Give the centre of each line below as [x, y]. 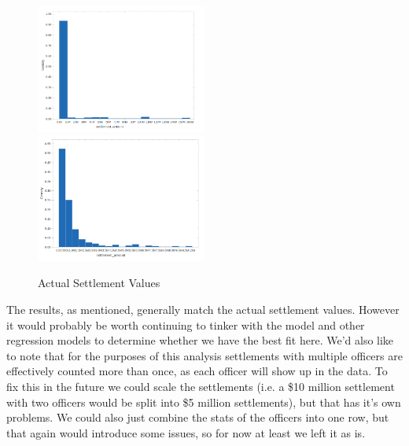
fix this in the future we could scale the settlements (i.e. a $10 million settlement [201, 387]
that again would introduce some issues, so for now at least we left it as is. [186, 432]
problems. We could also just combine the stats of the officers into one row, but [198, 417]
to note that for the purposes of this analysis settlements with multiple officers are [204, 355]
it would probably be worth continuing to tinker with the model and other [186, 324]
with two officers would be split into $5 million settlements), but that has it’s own [204, 402]
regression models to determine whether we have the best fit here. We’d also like [200, 340]
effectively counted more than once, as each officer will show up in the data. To [197, 371]
